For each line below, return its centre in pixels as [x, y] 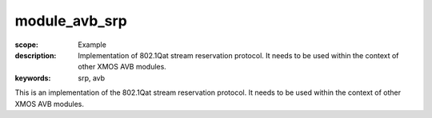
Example [92, 45]
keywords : [33, 78]
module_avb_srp [71, 21]
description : [36, 55]
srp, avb [92, 78]
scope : [27, 45]
